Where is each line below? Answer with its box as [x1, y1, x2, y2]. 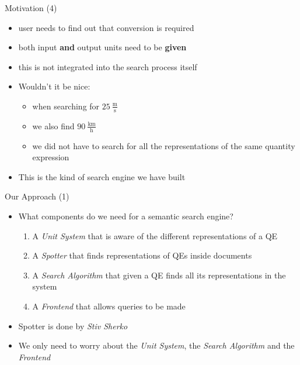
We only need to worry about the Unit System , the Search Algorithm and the [18, 339, 295, 352]
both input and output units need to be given [18, 41, 187, 53]
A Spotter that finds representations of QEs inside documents [32, 249, 252, 261]
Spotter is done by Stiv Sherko [18, 319, 128, 332]
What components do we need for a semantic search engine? [18, 210, 233, 222]
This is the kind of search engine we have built [18, 170, 186, 182]
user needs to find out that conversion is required [18, 21, 194, 33]
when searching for [32, 99, 100, 112]
